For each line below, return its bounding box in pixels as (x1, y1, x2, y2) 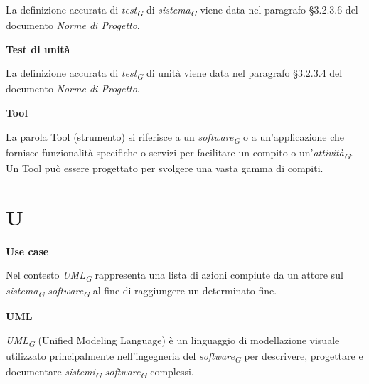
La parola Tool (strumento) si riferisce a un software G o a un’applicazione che (6, 129, 345, 146)
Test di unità (6, 41, 70, 56)
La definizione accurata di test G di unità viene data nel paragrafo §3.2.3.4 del (6, 65, 343, 82)
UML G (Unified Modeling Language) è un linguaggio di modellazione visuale (6, 333, 340, 349)
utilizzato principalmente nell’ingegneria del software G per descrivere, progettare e (6, 348, 363, 365)
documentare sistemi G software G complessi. (6, 364, 194, 381)
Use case (6, 243, 49, 258)
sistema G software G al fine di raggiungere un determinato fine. (6, 283, 277, 300)
